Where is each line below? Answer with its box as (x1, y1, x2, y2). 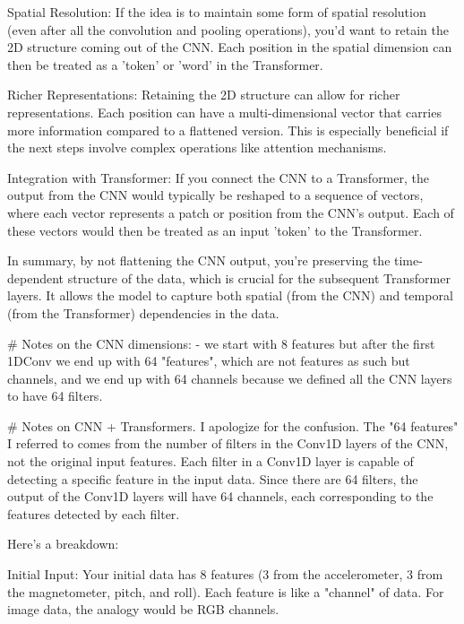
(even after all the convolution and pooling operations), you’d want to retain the (7, 20, 449, 39)
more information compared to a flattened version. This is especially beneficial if (7, 120, 449, 139)
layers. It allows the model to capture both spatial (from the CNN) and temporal (7, 286, 453, 305)
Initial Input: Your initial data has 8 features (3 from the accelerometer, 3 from (7, 565, 443, 584)
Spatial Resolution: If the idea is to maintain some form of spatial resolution (7, 3, 426, 21)
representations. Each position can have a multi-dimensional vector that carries (7, 102, 442, 121)
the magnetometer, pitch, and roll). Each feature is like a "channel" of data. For (7, 582, 444, 601)
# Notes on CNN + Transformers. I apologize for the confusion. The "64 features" (7, 416, 459, 435)
